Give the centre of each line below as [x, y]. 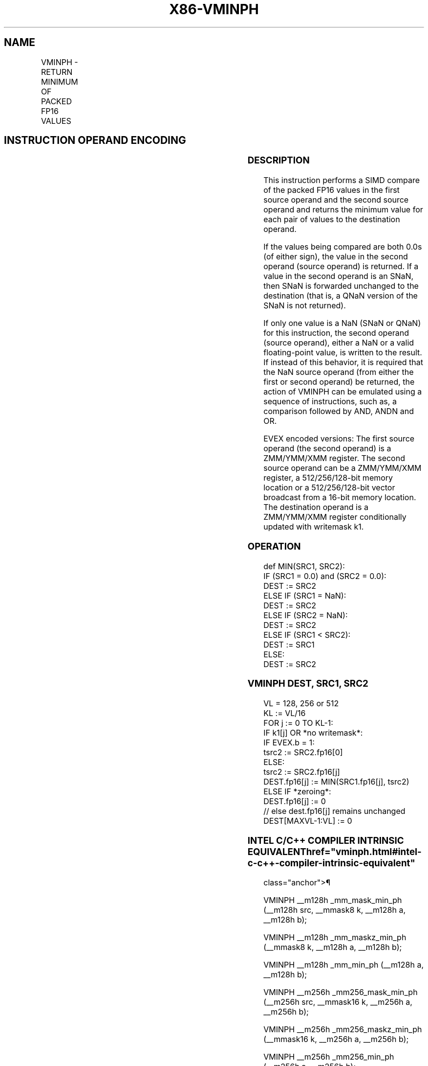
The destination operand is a [316, 507]
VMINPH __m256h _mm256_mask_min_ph [341, 992]
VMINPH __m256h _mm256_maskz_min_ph [343, 1030]
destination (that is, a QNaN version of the [341, 296]
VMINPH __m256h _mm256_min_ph [329, 1057]
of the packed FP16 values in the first [332, 190]
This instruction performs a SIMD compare [342, 180]
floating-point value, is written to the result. [343, 353]
